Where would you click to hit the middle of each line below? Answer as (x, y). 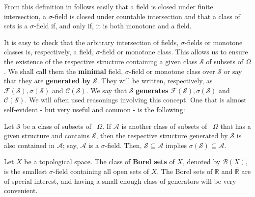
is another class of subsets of (164, 126)
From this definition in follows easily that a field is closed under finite (109, 6)
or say (233, 71)
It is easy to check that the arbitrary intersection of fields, (91, 42)
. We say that (107, 90)
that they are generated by (47, 81)
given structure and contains (47, 135)
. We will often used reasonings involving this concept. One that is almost (136, 100)
